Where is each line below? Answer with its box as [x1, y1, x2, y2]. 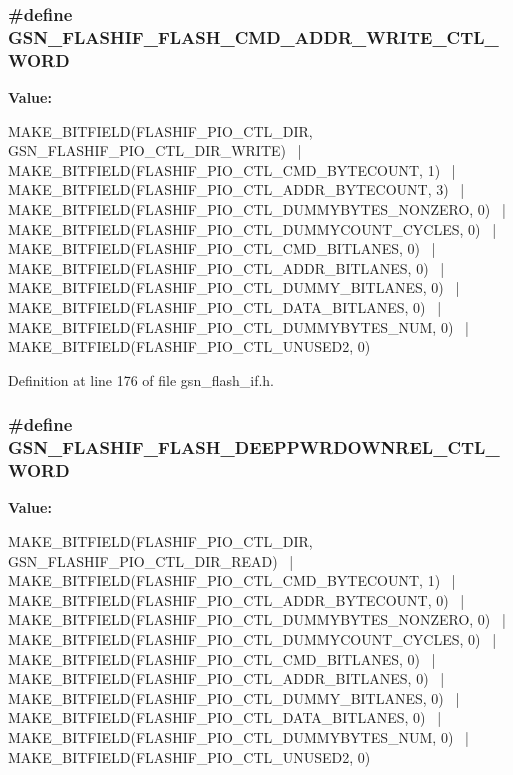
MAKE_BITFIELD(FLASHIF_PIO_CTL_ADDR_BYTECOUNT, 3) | [8, 179, 465, 200]
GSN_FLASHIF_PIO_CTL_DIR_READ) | [8, 550, 294, 571]
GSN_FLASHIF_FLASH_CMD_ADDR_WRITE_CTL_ [8, 24, 499, 49]
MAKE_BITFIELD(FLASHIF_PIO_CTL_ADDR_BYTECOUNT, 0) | [8, 589, 465, 610]
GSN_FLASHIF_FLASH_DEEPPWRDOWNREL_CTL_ [8, 435, 500, 460]
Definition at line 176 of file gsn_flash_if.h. [8, 369, 274, 390]
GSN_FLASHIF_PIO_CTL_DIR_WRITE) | [8, 140, 302, 161]
